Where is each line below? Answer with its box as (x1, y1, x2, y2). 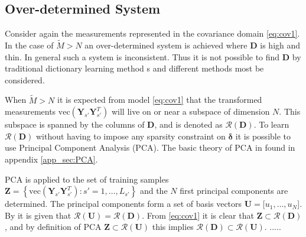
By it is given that (5, 209, 71, 221)
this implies (152, 220, 194, 233)
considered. (5, 73, 45, 86)
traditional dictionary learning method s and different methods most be (5, 62, 264, 74)
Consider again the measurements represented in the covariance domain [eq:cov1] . (5, 27, 300, 40)
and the (139, 184, 168, 197)
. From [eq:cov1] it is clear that (142, 209, 254, 221)
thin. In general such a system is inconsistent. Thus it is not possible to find (5, 50, 280, 63)
